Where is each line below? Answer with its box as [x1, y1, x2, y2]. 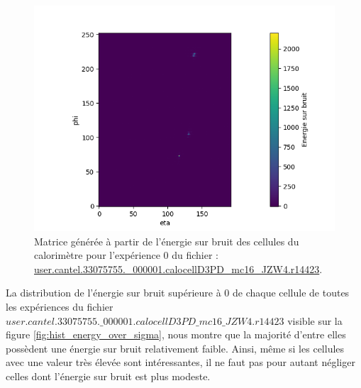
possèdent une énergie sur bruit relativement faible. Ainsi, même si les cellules [6, 340, 345, 355]
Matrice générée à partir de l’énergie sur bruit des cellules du [34, 233, 299, 248]
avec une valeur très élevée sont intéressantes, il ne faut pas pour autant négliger [6, 355, 355, 370]
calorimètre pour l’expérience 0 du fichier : [34, 248, 218, 262]
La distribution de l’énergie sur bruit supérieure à [6, 285, 221, 300]
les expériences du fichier [6, 299, 113, 314]
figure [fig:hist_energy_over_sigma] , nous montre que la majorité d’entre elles [6, 327, 346, 342]
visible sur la [287, 313, 343, 328]
